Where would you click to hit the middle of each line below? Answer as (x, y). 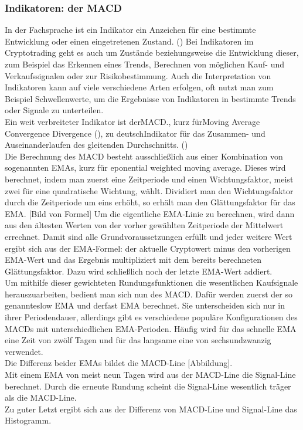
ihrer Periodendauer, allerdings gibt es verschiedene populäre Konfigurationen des (151, 317)
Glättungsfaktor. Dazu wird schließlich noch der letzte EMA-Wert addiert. (139, 271)
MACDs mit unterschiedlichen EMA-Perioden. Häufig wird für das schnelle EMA (151, 328)
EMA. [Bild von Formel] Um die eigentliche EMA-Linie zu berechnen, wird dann (150, 213)
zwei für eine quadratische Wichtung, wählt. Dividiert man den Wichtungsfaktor (149, 190)
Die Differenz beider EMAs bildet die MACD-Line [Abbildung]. (119, 363)
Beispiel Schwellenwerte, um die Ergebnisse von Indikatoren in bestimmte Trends (150, 98)
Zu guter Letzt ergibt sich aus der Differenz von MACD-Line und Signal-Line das (151, 409)
